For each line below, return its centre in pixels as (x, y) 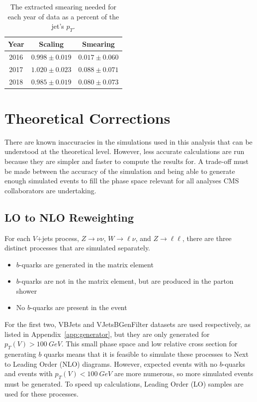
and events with (29, 373)
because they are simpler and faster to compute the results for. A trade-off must (127, 161)
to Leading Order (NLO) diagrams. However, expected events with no (111, 363)
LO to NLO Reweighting (69, 217)
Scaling (51, 43)
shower (27, 290)
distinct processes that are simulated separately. (78, 248)
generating (20, 354)
